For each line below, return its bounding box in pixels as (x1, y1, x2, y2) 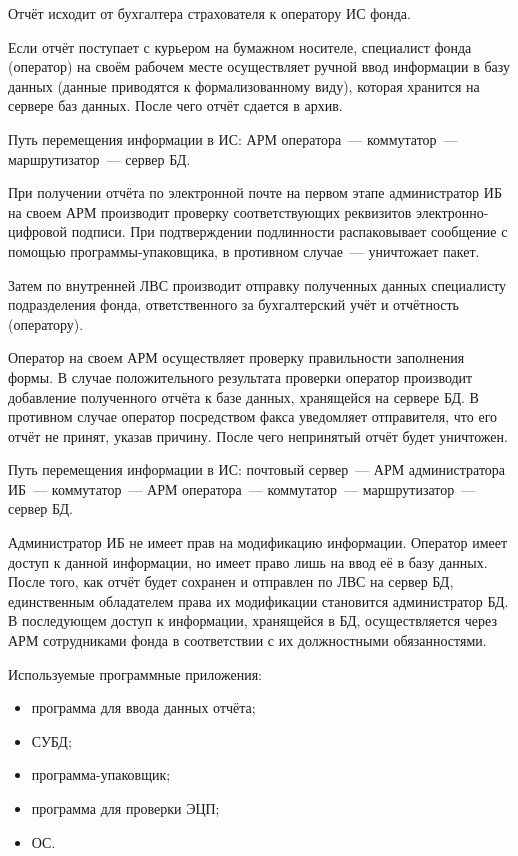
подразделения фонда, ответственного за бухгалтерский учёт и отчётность (8, 294, 459, 315)
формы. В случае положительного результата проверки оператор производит (8, 366, 473, 387)
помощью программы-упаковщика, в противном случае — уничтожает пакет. (8, 240, 480, 261)
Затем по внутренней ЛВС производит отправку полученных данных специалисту (8, 274, 507, 295)
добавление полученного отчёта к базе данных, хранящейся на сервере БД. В (8, 386, 479, 407)
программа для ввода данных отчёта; (31, 697, 256, 718)
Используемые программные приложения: (8, 663, 262, 684)
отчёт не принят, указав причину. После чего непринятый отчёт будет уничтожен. (8, 425, 508, 446)
